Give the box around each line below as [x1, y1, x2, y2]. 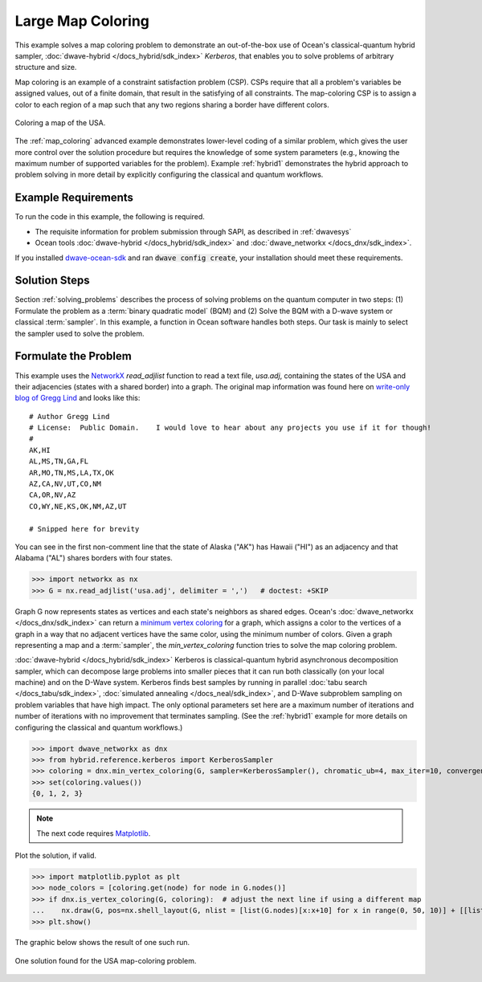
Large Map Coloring [14, 12, 150, 30]
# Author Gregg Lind [29, 412, 110, 421]
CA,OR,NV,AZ [29, 491, 76, 499]
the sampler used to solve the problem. [14, 328, 145, 338]
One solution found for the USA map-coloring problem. [14, 956, 197, 965]
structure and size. [14, 63, 77, 72]
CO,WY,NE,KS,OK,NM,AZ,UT [29, 502, 127, 511]
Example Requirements [14, 191, 134, 205]
